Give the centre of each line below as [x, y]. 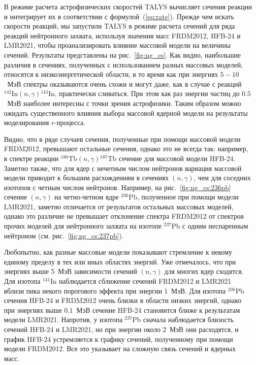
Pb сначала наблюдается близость [183, 319]
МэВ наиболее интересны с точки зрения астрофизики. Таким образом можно [124, 103]
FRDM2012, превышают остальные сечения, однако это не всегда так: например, [126, 149]
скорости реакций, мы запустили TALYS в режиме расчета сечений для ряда [120, 26]
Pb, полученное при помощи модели [184, 197]
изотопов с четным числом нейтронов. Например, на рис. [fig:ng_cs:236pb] [117, 187]
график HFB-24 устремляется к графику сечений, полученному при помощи [119, 339]
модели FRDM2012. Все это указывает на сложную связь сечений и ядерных [120, 348]
